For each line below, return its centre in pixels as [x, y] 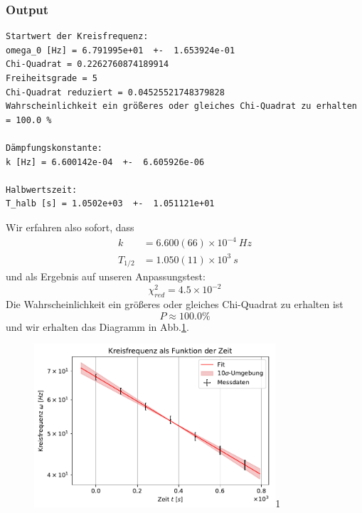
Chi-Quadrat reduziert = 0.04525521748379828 [115, 92]
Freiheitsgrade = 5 [52, 78]
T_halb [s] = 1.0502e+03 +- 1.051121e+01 [110, 204]
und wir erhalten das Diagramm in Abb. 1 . [97, 326]
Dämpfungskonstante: [54, 148]
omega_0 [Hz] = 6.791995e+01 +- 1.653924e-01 [121, 50]
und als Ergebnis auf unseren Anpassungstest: [106, 276]
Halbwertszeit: [42, 190]
